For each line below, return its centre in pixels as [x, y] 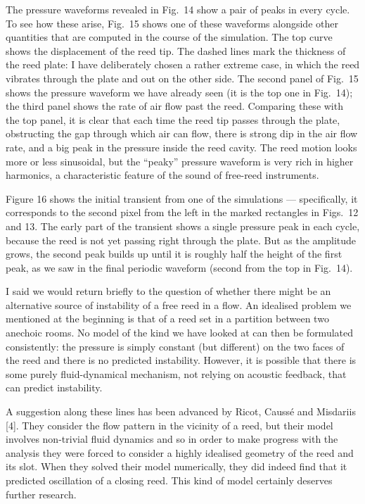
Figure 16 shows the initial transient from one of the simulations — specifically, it [182, 198]
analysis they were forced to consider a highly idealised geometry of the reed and [180, 452]
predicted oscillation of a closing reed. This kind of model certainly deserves [169, 480]
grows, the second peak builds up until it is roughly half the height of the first [174, 254]
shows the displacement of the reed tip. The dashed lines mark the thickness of [176, 50]
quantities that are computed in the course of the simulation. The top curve [169, 37]
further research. [41, 494]
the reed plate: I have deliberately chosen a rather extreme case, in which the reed [183, 64]
